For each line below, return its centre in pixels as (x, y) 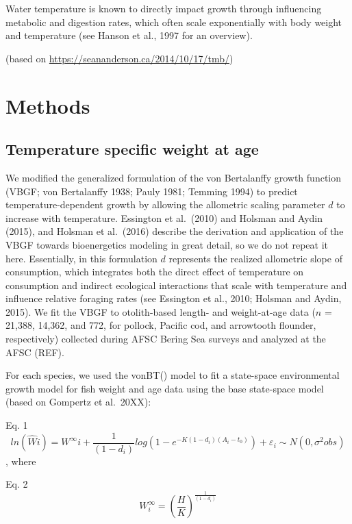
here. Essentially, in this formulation (81, 258)
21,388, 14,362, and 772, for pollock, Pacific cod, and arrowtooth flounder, (161, 325)
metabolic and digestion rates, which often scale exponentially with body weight (174, 22)
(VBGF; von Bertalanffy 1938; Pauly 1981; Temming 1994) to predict (152, 191)
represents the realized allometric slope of (255, 258)
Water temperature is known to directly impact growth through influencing (164, 8)
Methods (48, 105)
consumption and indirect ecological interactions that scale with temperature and (176, 285)
